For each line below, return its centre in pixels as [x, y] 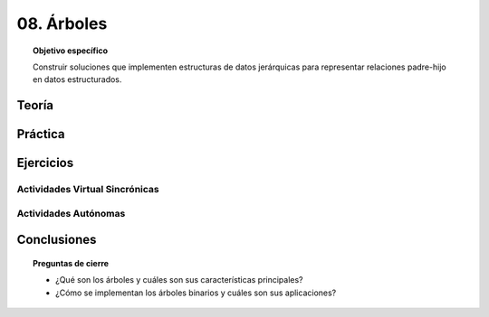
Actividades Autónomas [71, 213]
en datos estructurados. [77, 79]
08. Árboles [62, 23]
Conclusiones [57, 240]
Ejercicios [45, 163]
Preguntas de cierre [71, 263]
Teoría [35, 105]
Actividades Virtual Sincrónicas [88, 190]
